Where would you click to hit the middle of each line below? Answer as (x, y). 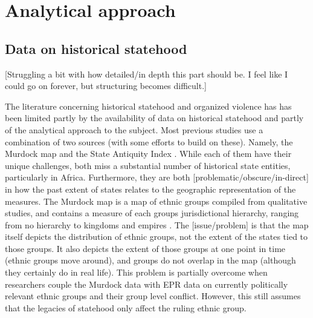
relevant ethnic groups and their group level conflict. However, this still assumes (153, 296)
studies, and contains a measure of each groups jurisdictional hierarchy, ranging (152, 213)
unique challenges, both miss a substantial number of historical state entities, (148, 165)
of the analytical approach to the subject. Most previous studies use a (134, 129)
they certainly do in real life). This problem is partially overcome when (136, 272)
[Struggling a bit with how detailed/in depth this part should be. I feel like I (147, 74)
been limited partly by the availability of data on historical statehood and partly (154, 118)
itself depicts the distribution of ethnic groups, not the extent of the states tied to (156, 237)
